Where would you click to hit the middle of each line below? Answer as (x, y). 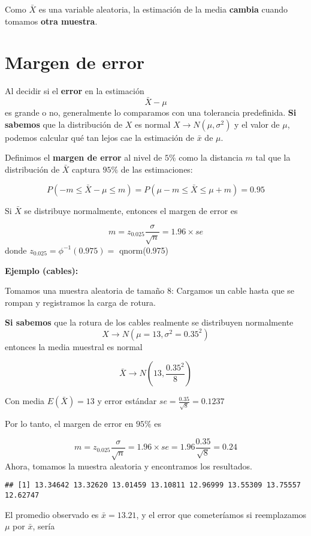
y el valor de (257, 124)
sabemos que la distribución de (64, 124)
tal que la (273, 157)
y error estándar (127, 401)
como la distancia (211, 157)
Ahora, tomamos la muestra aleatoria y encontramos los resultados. (129, 466)
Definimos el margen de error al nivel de (84, 157)
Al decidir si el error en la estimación (75, 91)
